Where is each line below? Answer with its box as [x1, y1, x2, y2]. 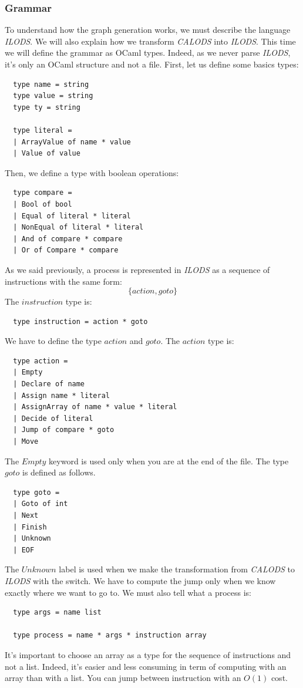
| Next [13, 511, 39, 520]
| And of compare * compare [13, 234, 123, 243]
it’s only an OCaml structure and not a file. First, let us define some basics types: [5, 58, 299, 70]
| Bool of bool [13, 200, 72, 208]
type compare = [13, 188, 72, 197]
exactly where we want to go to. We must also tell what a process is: [5, 586, 251, 598]
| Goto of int [13, 500, 68, 508]
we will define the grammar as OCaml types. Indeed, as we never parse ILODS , [5, 46, 291, 59]
